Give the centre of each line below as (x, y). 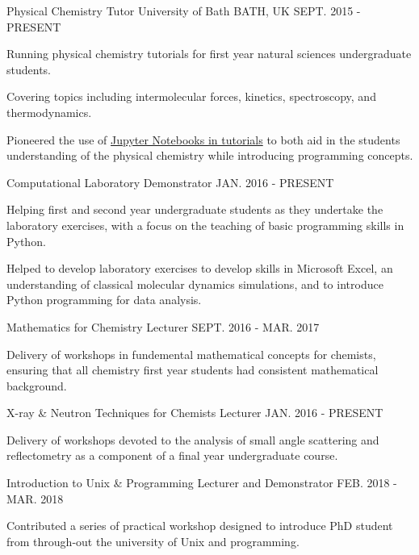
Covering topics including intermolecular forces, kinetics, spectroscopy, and (191, 96)
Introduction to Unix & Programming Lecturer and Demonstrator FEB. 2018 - (202, 483)
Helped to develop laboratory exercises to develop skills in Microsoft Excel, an (200, 268)
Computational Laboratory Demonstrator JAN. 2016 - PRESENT (170, 182)
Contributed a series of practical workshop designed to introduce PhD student (200, 526)
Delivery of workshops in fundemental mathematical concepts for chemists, (191, 354)
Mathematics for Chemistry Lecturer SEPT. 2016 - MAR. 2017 (163, 326)
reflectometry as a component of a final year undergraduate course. (172, 455)
